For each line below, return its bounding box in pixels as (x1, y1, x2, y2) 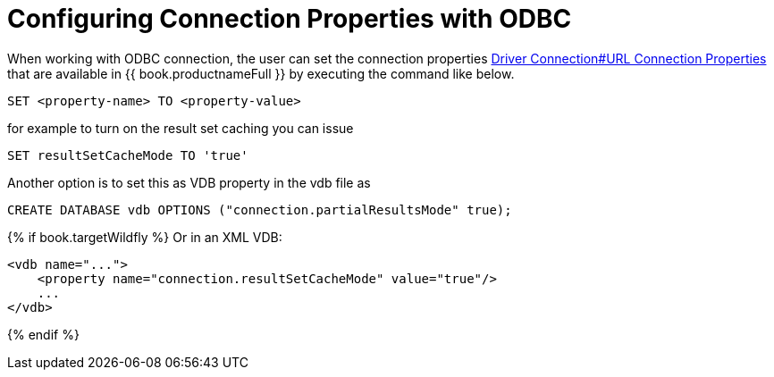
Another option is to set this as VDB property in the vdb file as (7, 174, 371, 190)
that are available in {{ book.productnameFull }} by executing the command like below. (7, 65, 515, 81)
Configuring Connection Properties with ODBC (7, 4, 572, 34)
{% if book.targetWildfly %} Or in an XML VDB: (7, 229, 282, 245)
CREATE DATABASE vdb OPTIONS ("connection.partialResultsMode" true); (7, 202, 512, 217)
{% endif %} (7, 326, 80, 342)
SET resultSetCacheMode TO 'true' (7, 147, 248, 163)
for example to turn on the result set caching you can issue (7, 120, 354, 136)
